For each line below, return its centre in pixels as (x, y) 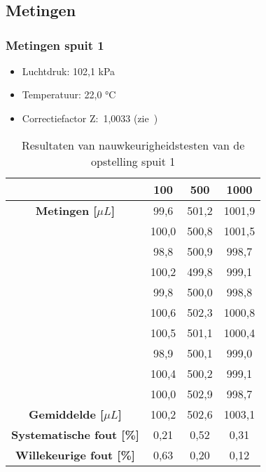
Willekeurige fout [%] (75, 454)
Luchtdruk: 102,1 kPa (69, 71)
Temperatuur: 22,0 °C (69, 94)
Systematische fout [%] (75, 434)
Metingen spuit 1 (55, 45)
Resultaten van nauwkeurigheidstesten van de (133, 145)
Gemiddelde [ (66, 414)
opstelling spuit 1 (133, 161)
